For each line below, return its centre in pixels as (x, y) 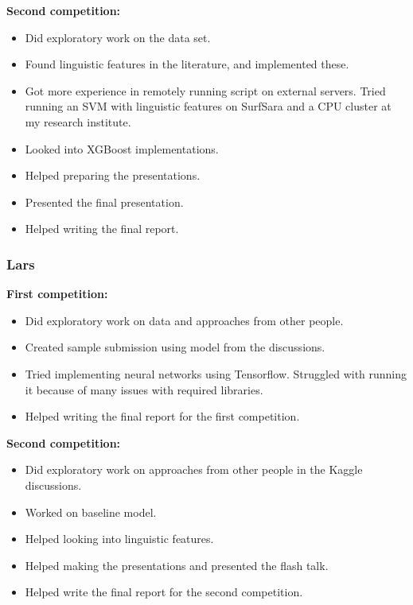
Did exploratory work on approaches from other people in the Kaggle (194, 469)
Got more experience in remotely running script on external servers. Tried (205, 90)
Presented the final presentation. (104, 202)
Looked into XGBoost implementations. (122, 148)
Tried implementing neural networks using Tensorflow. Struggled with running (216, 373)
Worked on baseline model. (91, 512)
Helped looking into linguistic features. (119, 539)
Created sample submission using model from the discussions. (175, 347)
